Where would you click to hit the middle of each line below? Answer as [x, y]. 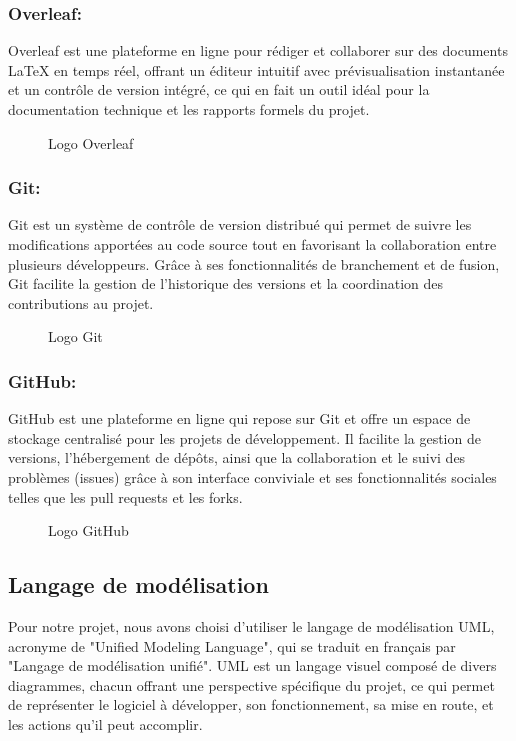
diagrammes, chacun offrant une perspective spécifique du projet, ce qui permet [251, 684]
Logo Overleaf [91, 142]
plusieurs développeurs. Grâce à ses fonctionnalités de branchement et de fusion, [254, 263]
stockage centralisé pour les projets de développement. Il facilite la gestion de [244, 437]
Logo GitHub [88, 530]
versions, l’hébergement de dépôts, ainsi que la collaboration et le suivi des [237, 457]
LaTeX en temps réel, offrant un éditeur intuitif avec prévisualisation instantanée [256, 69]
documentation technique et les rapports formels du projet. [189, 109]
